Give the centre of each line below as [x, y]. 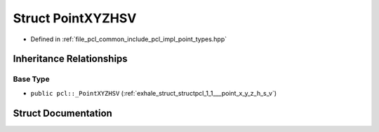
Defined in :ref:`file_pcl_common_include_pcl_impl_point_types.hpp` [129, 39]
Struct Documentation [62, 113]
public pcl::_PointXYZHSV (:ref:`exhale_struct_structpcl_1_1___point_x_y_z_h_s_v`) [154, 93]
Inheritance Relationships [70, 59]
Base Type [31, 79]
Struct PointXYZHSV [75, 18]
